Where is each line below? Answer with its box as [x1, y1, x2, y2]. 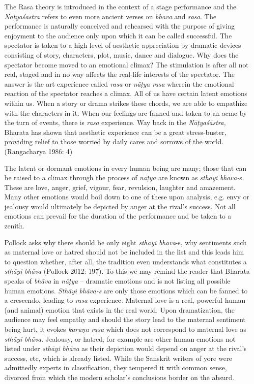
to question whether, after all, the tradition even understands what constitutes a [4, 256, 247, 266]
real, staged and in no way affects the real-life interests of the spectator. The [4, 69, 235, 79]
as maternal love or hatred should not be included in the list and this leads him [4, 247, 244, 257]
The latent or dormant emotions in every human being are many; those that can [4, 162, 247, 173]
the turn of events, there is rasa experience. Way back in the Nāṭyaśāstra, [4, 117, 226, 128]
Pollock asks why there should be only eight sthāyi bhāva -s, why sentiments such [4, 237, 247, 247]
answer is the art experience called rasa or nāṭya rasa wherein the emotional [4, 78, 234, 89]
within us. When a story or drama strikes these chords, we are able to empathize [4, 97, 248, 108]
